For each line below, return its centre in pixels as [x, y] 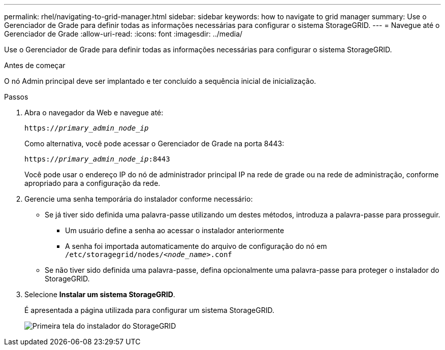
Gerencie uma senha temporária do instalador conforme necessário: [139, 199]
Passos [16, 97]
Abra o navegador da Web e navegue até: [94, 113]
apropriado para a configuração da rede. [92, 183]
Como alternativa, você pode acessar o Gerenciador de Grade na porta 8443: [154, 144]
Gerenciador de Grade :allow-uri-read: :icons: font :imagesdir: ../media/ [123, 34]
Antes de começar [35, 65]
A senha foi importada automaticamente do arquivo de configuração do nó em [196, 246]
